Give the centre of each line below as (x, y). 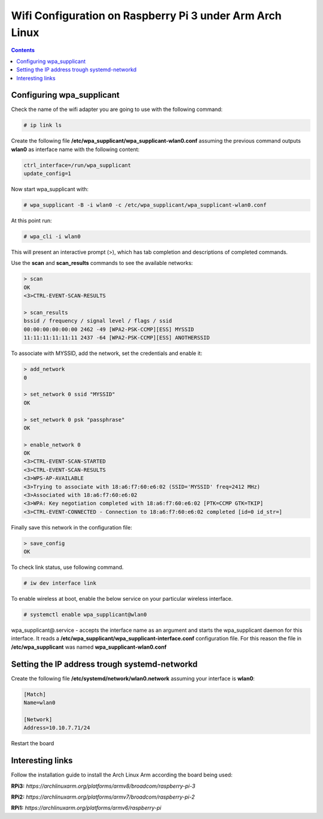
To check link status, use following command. (67, 567)
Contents (23, 50)
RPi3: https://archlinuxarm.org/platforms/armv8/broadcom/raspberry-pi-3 (103, 786)
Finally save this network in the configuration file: (72, 527)
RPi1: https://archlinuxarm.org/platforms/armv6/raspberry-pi (86, 808)
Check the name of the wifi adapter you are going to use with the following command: (117, 109)
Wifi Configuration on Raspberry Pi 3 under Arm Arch (146, 16)
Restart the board (33, 743)
